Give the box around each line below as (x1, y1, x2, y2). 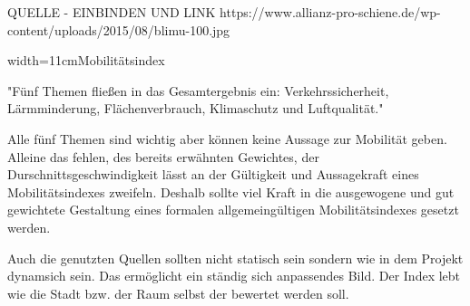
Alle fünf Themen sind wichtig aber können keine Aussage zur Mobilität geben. (7, 129, 447, 148)
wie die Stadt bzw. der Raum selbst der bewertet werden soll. (7, 283, 349, 302)
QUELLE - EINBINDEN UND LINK (7, 3, 216, 21)
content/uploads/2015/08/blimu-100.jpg (7, 20, 230, 39)
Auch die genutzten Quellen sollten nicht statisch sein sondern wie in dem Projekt (7, 248, 464, 267)
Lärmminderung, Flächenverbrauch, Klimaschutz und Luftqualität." (7, 99, 384, 118)
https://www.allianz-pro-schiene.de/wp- (220, 3, 441, 21)
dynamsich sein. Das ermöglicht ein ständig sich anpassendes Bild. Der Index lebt (7, 266, 461, 285)
